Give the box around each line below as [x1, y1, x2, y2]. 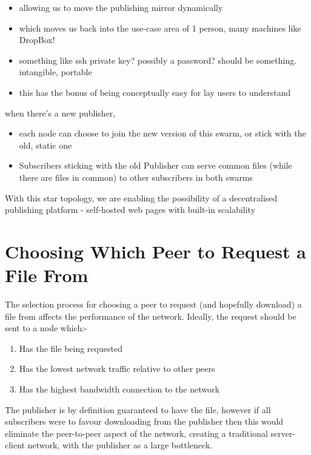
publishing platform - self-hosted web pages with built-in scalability [5, 203, 256, 216]
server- [270, 426, 296, 439]
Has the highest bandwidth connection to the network [19, 383, 219, 395]
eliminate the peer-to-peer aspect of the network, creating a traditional [5, 426, 268, 439]
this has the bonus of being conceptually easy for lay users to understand [19, 86, 291, 98]
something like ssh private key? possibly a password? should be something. [19, 53, 297, 66]
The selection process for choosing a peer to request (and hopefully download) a [5, 298, 302, 311]
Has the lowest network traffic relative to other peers [19, 362, 215, 375]
